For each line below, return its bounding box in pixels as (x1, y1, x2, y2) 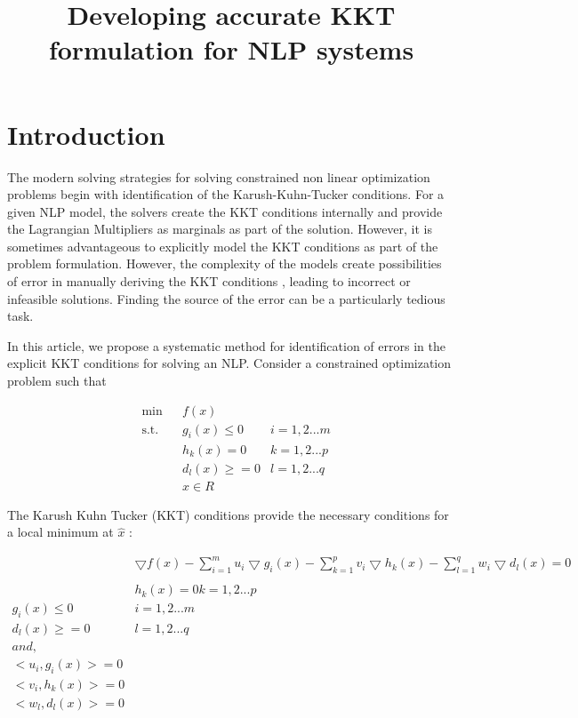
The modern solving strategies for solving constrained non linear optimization (7, 167, 430, 186)
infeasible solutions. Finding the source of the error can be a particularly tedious (7, 289, 446, 307)
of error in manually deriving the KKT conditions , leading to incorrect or (7, 272, 411, 291)
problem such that (7, 371, 107, 390)
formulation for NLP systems (48, 31, 414, 68)
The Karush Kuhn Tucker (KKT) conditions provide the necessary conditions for (7, 505, 449, 523)
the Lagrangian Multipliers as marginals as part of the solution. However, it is (7, 219, 433, 238)
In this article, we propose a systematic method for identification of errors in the (7, 336, 446, 355)
